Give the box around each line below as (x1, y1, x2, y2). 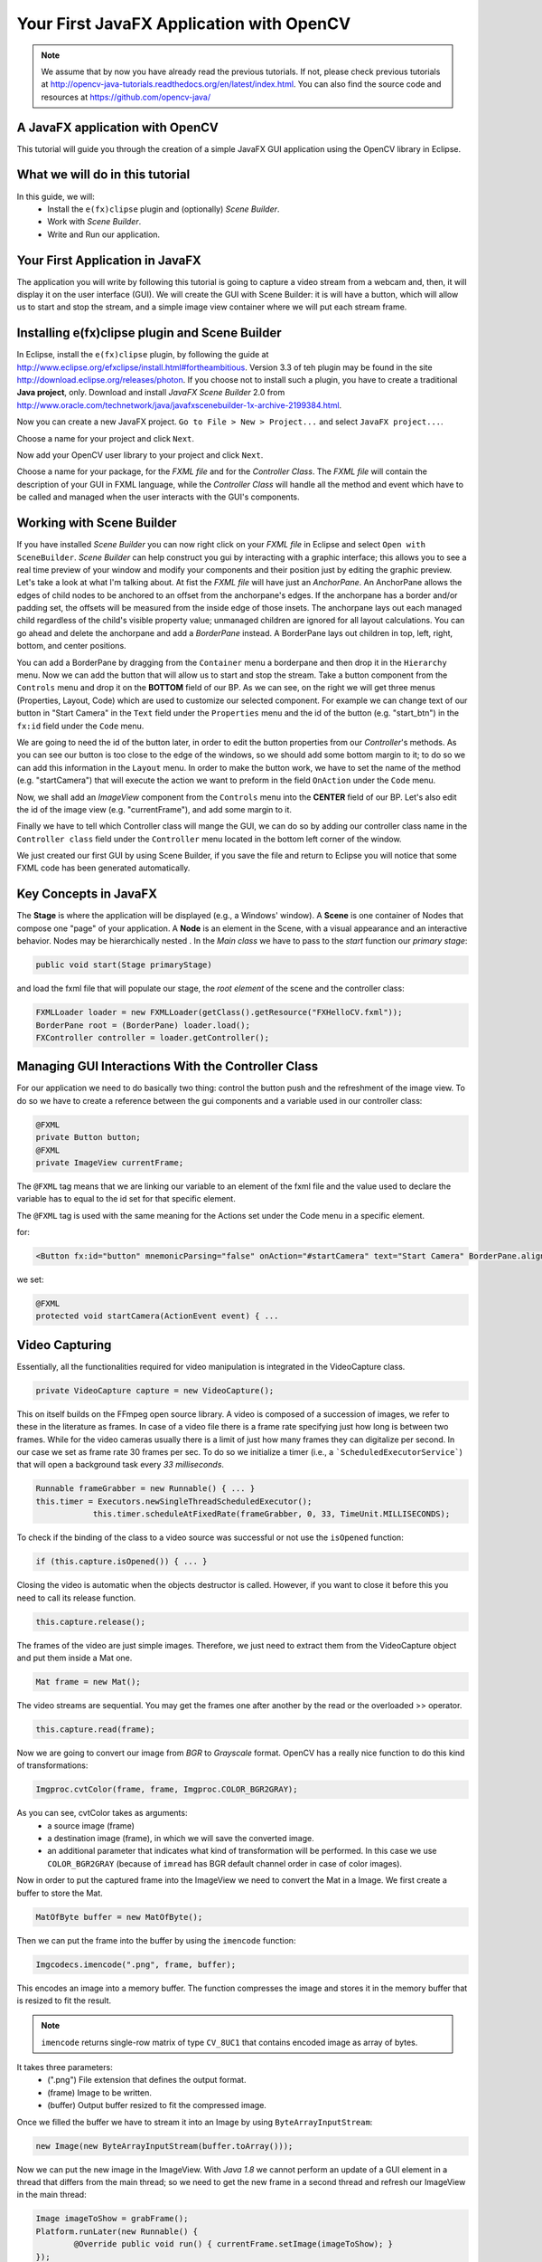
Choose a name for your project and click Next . (16, 432, 194, 443)
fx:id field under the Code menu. (16, 720, 145, 731)
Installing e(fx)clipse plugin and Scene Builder (16, 326, 282, 341)
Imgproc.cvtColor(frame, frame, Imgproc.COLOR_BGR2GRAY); (35, 1784, 298, 1795)
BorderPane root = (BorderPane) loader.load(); (35, 1020, 250, 1031)
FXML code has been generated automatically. (16, 862, 191, 873)
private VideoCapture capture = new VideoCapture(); (35, 1385, 275, 1395)
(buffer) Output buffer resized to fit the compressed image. (47, 2100, 266, 2111)
